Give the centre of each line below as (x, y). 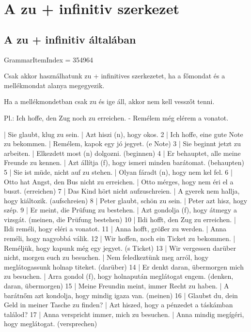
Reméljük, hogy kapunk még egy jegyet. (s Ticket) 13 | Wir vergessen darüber (120, 248)
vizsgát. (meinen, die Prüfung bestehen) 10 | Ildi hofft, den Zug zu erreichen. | (120, 219)
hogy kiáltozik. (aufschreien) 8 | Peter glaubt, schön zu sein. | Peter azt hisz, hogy (126, 200)
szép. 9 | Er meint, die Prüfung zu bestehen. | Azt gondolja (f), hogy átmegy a (120, 210)
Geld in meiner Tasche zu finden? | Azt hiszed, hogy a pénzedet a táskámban (118, 305)
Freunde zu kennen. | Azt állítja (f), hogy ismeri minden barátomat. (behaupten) (124, 162)
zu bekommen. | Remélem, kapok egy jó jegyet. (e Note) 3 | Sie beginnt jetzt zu (122, 143)
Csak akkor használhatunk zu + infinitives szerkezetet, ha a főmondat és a (115, 76)
